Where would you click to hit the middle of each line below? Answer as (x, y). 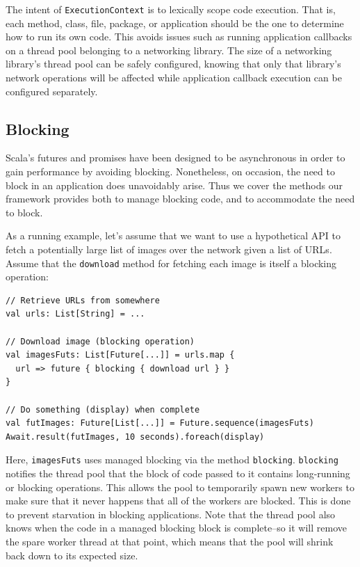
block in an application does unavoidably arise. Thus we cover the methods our (174, 185)
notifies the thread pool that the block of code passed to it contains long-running (178, 473)
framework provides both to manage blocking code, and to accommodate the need (180, 199)
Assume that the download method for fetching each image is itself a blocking (171, 263)
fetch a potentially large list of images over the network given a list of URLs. (169, 249)
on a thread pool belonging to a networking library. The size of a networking (169, 50)
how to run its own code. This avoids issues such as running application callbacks (179, 37)
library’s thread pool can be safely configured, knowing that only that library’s (173, 64)
